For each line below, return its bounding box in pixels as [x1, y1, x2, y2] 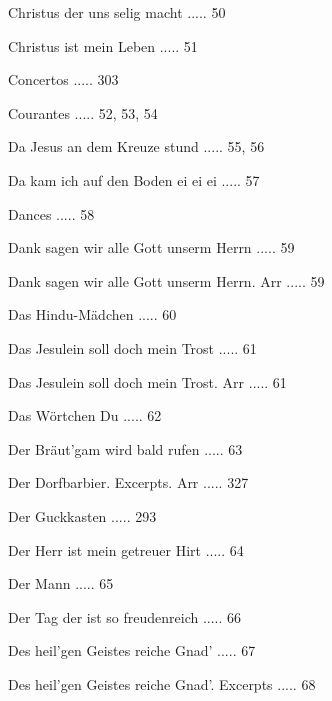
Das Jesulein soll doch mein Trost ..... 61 [8, 337, 257, 358]
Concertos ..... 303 [8, 69, 119, 90]
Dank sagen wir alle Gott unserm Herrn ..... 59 [8, 237, 295, 258]
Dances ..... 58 [8, 203, 95, 224]
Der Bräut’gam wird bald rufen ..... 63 [8, 438, 243, 459]
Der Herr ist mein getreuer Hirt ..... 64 [8, 539, 244, 560]
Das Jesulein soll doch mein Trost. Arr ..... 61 [8, 371, 287, 392]
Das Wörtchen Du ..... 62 [8, 405, 162, 426]
